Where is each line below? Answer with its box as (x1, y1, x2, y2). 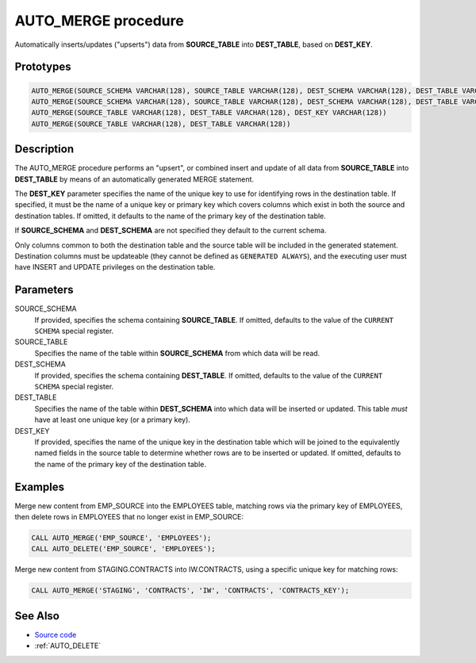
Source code (34, 630, 77, 639)
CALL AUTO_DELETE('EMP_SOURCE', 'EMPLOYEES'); (31, 544, 216, 554)
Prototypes (14, 60, 71, 74)
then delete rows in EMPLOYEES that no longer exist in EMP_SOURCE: (14, 512, 244, 522)
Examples (14, 480, 65, 493)
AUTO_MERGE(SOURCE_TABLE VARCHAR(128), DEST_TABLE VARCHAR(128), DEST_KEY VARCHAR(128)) (31, 108, 388, 117)
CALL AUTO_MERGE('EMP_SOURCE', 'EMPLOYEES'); (31, 534, 212, 542)
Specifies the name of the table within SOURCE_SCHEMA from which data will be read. (34, 348, 321, 358)
